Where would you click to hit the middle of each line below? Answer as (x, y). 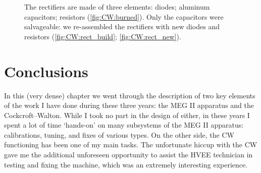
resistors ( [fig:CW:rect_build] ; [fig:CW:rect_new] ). (103, 36)
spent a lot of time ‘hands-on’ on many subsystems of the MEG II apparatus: (124, 125)
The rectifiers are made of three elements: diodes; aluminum (117, 7)
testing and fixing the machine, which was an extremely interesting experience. (126, 164)
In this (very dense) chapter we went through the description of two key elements (130, 95)
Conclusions (46, 71)
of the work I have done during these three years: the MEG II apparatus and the (129, 105)
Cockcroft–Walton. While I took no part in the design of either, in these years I (127, 115)
